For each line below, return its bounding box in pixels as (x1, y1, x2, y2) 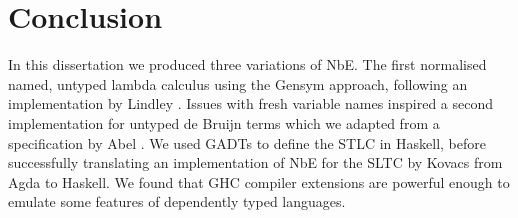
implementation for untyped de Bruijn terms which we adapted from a (8, 112, 440, 133)
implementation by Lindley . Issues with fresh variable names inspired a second (8, 93, 494, 114)
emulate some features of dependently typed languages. (8, 191, 346, 212)
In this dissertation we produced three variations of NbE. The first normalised (8, 54, 487, 75)
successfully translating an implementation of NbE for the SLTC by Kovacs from (8, 152, 503, 173)
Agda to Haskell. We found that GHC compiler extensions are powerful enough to (8, 171, 510, 192)
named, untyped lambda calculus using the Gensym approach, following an (8, 73, 468, 94)
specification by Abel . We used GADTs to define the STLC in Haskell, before (8, 132, 486, 153)
